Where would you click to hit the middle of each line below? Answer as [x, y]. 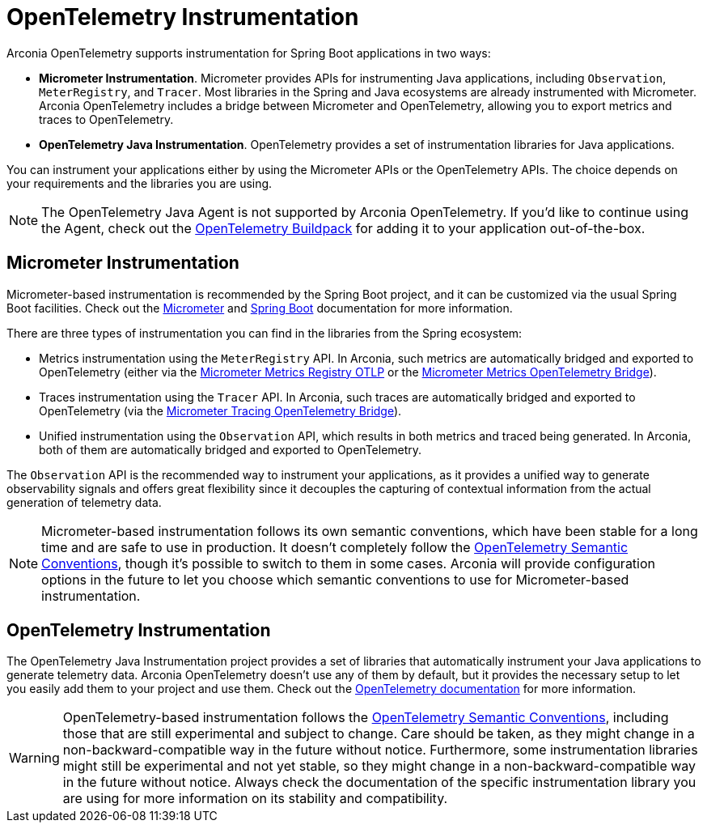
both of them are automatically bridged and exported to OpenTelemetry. [231, 449]
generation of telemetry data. [84, 502]
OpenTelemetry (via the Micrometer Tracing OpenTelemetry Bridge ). [220, 410]
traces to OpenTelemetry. [106, 119]
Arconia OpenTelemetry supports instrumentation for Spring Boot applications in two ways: [249, 53]
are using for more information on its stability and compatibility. [255, 799]
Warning [34, 758]
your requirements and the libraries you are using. [140, 183]
